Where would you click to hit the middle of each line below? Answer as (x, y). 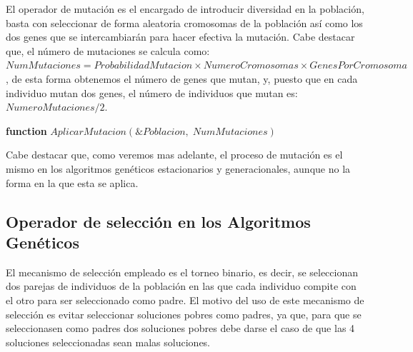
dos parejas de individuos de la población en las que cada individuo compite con (181, 286)
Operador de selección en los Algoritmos (158, 221)
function (26, 130)
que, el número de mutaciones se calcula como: (108, 50)
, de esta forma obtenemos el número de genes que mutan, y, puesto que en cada (182, 78)
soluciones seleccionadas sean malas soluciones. (108, 342)
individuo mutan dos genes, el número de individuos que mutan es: (152, 92)
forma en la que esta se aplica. (72, 182)
